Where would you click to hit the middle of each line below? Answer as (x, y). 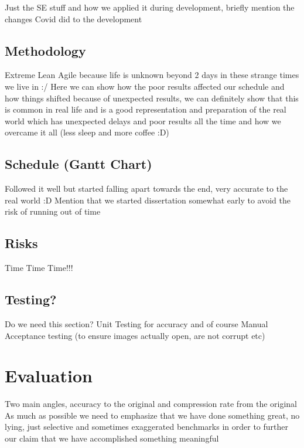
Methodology (45, 50)
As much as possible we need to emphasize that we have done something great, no (152, 415)
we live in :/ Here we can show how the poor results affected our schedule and (145, 86)
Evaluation (49, 376)
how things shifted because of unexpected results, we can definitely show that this (152, 98)
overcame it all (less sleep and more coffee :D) (87, 132)
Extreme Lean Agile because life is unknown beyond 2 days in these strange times (152, 75)
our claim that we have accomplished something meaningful (112, 438)
